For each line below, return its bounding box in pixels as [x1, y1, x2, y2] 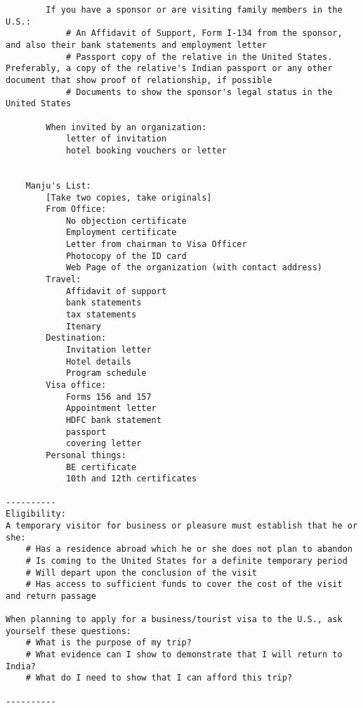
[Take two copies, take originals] [46, 192, 212, 203]
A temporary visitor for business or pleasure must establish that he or [6, 520, 358, 531]
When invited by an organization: [46, 122, 207, 132]
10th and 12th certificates [65, 474, 197, 484]
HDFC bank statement [65, 415, 161, 425]
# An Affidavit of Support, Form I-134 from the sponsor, [65, 28, 343, 39]
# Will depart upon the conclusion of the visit [25, 567, 257, 578]
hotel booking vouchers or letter [65, 145, 227, 156]
